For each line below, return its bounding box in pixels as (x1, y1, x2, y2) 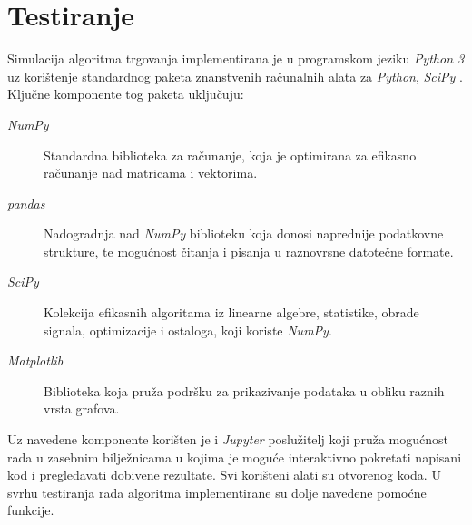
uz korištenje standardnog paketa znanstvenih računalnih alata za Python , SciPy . (7, 66, 463, 85)
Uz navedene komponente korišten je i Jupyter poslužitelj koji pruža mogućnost (7, 430, 448, 449)
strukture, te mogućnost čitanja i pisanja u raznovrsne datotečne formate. (44, 241, 454, 260)
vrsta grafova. (44, 399, 120, 418)
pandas (7, 193, 45, 212)
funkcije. (7, 501, 54, 520)
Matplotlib (7, 351, 64, 370)
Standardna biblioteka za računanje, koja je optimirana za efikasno (44, 145, 417, 164)
